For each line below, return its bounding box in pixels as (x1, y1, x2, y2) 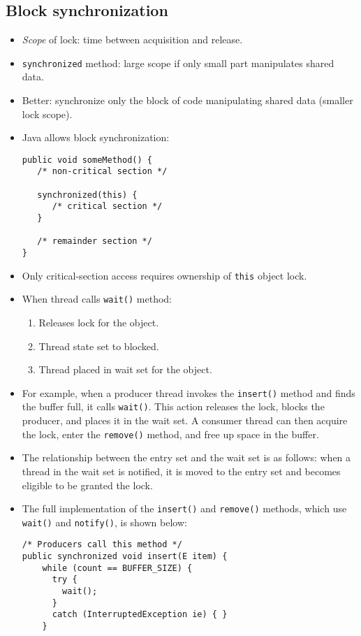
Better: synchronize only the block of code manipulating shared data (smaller (22, 93, 353, 108)
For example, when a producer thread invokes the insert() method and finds (22, 385, 355, 400)
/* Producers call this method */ (22, 540, 182, 550)
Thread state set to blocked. (38, 338, 159, 353)
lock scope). (22, 106, 73, 121)
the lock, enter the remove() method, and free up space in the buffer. (22, 426, 319, 441)
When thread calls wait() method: (22, 291, 172, 306)
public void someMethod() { (22, 154, 152, 165)
